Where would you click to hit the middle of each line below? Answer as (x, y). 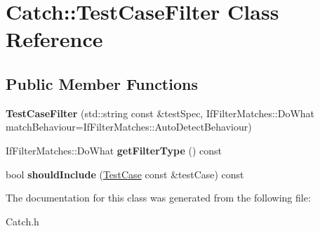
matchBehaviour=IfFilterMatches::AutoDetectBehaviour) (129, 127)
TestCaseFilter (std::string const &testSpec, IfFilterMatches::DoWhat (160, 113)
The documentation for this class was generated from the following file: (158, 198)
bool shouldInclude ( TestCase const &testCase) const (125, 174)
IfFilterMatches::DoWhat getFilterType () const (114, 150)
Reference (54, 39)
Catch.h (22, 221)
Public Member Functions (102, 83)
